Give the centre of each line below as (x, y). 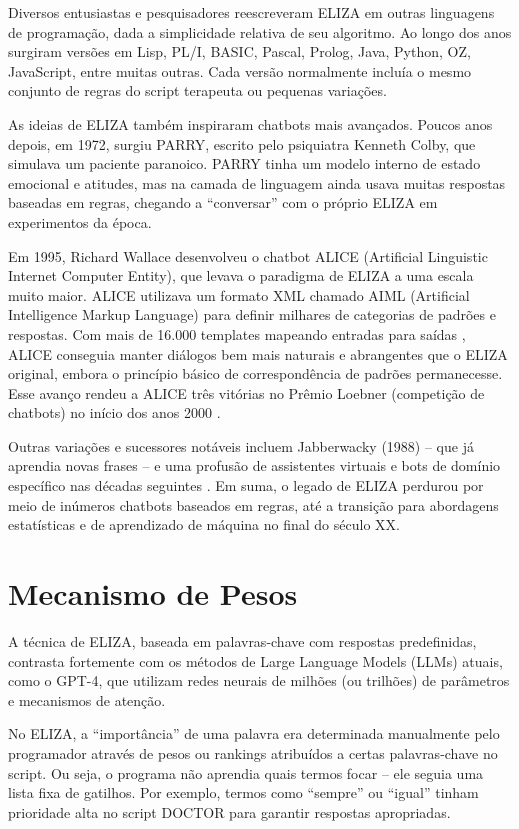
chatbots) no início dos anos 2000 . (114, 412)
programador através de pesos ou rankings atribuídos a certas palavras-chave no (253, 752)
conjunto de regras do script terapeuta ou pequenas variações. (197, 90)
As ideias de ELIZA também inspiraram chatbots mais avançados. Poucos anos (250, 123)
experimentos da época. (80, 221)
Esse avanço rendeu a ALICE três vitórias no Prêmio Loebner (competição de (246, 392)
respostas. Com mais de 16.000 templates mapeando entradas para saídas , (237, 333)
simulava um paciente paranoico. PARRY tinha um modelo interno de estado (244, 163)
